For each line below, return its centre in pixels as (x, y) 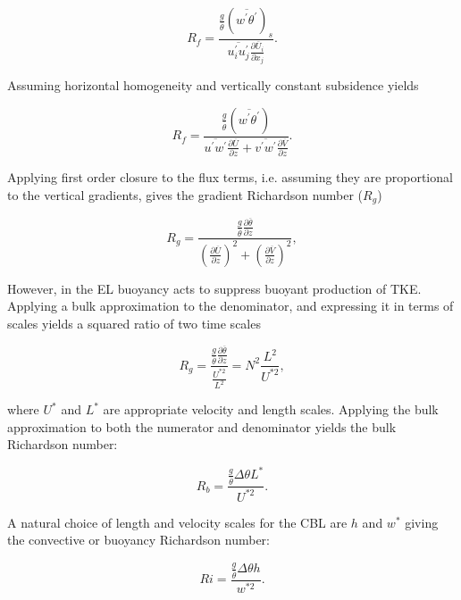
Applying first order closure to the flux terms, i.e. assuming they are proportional (230, 177)
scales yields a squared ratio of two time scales (134, 323)
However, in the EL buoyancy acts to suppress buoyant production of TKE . (214, 288)
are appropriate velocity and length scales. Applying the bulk (271, 409)
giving (422, 522)
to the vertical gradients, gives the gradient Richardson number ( (185, 194)
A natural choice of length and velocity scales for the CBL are (177, 522)
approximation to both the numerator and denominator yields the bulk (202, 426)
